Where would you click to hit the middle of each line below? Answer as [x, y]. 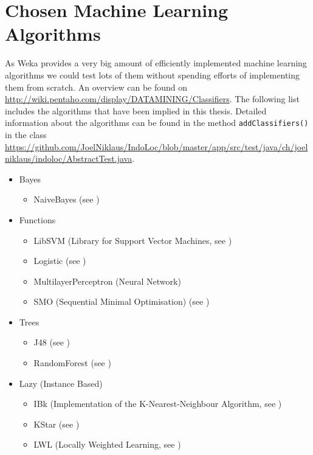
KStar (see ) [57, 424]
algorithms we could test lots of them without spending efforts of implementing [153, 75]
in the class [26, 134]
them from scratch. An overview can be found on [96, 87]
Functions [37, 219]
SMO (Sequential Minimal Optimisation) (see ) [122, 301]
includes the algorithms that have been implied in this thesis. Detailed [136, 110]
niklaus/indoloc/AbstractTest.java [69, 158]
